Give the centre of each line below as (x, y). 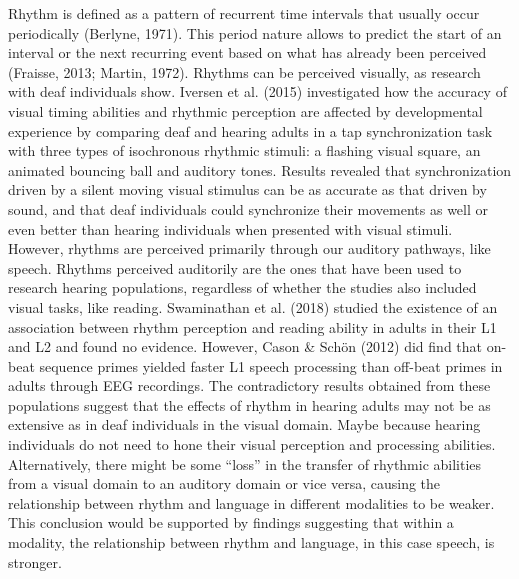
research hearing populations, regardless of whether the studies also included (242, 287)
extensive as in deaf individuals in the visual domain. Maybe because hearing (244, 424)
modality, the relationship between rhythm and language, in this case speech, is (251, 542)
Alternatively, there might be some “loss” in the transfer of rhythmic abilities (245, 463)
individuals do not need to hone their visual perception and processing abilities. (252, 444)
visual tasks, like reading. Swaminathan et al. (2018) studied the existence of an (253, 306)
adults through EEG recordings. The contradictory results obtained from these (249, 385)
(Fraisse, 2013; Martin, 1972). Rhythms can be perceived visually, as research (244, 71)
